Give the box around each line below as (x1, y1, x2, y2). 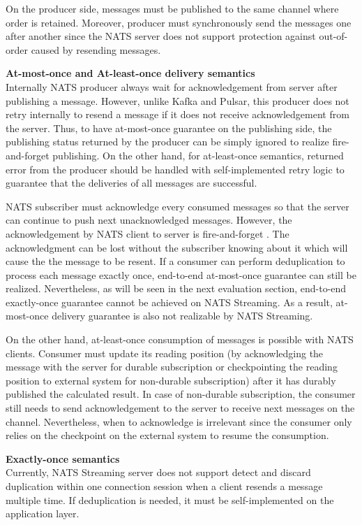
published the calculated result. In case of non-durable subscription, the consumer (6, 387, 356, 401)
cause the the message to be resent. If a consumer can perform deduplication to (6, 254, 345, 268)
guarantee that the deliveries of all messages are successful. (6, 175, 257, 190)
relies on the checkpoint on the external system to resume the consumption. (6, 428, 329, 443)
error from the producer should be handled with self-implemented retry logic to (6, 161, 345, 176)
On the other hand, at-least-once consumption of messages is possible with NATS (6, 332, 354, 347)
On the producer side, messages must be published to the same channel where (6, 1, 339, 15)
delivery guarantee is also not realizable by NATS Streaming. (52, 308, 313, 323)
